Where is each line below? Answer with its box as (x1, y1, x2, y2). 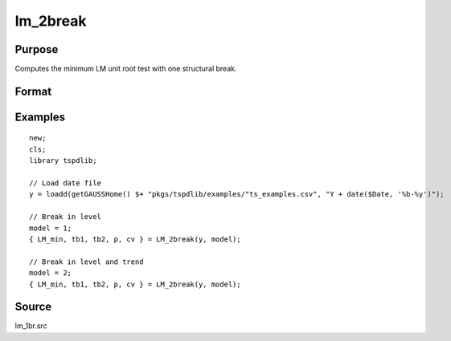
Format (14, 84, 52, 98)
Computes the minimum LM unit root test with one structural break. (14, 64, 237, 74)
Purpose (14, 43, 59, 56)
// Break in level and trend (29, 257, 144, 266)
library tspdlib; (29, 156, 97, 165)
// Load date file (29, 179, 102, 188)
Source (14, 300, 52, 314)
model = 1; (29, 223, 72, 233)
